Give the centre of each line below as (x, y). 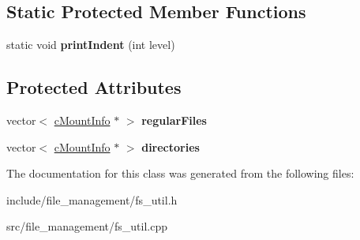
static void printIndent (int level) (91, 45)
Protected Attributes (94, 87)
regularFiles (174, 120)
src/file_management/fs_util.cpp (87, 226)
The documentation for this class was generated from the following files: (180, 173)
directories (171, 146)
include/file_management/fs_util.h (92, 199)
